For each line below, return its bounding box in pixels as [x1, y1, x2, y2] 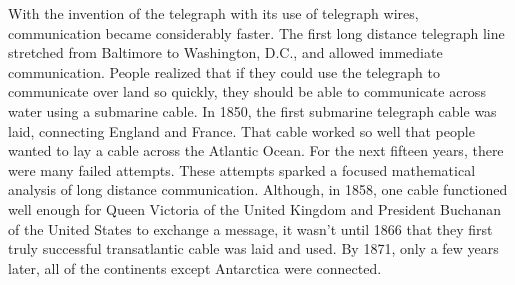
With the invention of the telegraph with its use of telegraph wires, [8, 3, 419, 23]
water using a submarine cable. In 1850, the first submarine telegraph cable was [8, 100, 497, 121]
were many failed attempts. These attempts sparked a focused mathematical [8, 159, 476, 180]
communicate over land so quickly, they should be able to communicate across [8, 81, 486, 102]
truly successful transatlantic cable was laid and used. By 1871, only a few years [8, 238, 499, 259]
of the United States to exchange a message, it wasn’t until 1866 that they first [8, 218, 493, 239]
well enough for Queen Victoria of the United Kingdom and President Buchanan [8, 198, 501, 219]
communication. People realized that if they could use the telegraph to [8, 61, 441, 82]
